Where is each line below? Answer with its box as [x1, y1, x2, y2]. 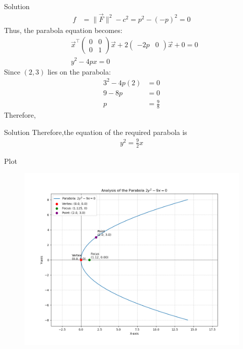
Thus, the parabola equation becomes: [4, 24, 123, 35]
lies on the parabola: [47, 66, 111, 77]
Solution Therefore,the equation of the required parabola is [4, 126, 187, 137]
